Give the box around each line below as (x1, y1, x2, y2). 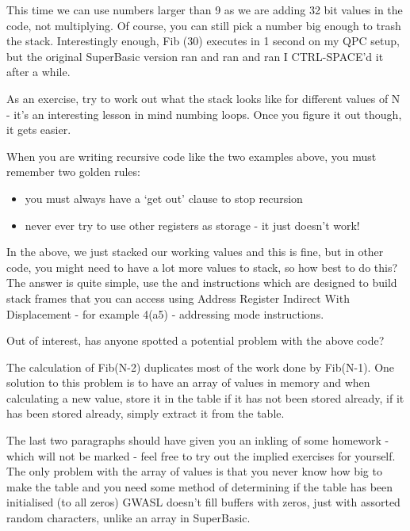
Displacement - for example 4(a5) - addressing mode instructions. (6, 305, 324, 322)
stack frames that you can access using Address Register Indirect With (6, 289, 350, 306)
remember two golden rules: (6, 163, 140, 180)
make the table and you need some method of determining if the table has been (6, 478, 393, 495)
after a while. (6, 63, 71, 80)
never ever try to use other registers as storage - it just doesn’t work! (25, 216, 360, 233)
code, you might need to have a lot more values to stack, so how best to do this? (6, 258, 398, 275)
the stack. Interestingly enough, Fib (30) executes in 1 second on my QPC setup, (6, 32, 400, 49)
